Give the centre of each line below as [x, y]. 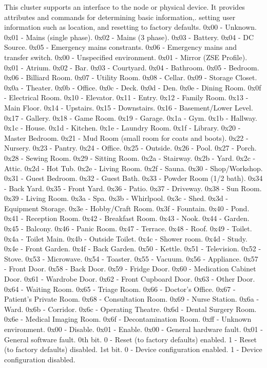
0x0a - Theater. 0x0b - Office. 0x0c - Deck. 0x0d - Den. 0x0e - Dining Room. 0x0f [133, 87]
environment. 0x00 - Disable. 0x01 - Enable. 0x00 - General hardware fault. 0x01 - [133, 329]
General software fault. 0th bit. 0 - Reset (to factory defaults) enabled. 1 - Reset [131, 339]
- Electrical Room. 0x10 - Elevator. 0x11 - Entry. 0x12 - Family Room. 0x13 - [126, 97]
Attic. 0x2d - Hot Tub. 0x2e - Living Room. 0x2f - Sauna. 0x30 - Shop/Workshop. [133, 168]
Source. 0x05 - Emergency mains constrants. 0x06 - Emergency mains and [121, 47]
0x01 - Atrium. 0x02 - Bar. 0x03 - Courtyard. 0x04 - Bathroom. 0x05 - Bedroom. [132, 67]
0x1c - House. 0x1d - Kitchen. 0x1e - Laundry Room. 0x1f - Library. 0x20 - [122, 128]
